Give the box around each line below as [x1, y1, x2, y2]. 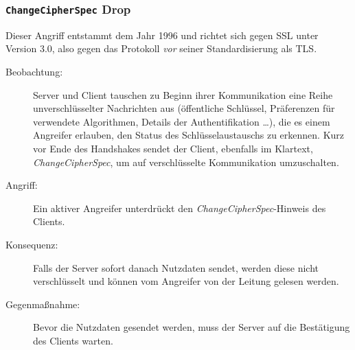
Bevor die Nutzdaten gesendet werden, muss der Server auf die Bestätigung [33, 320, 350, 334]
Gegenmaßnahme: [5, 296, 80, 311]
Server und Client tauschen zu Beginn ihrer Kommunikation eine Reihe [33, 87, 333, 102]
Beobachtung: [5, 64, 63, 78]
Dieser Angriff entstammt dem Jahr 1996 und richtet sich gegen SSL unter [5, 27, 319, 42]
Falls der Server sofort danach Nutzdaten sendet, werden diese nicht [33, 260, 319, 275]
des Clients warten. [33, 333, 113, 347]
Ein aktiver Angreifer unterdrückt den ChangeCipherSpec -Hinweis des [33, 200, 326, 215]
